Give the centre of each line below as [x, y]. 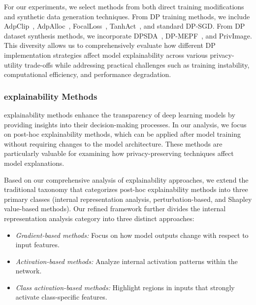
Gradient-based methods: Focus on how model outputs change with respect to [132, 235]
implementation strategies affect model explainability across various [106, 55]
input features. [37, 245]
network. [29, 271]
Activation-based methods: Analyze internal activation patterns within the [127, 261]
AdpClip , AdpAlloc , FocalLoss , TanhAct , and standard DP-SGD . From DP [125, 26]
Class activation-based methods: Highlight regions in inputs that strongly [125, 287]
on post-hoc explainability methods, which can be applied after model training [122, 134]
